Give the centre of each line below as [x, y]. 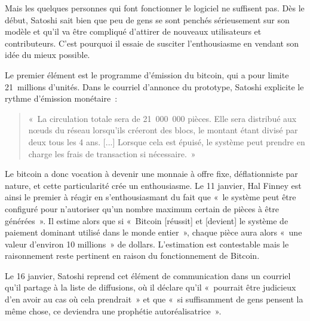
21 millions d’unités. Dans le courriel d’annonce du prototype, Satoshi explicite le [154, 86]
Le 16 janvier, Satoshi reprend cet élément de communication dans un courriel [148, 275]
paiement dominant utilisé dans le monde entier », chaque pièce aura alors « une [154, 232]
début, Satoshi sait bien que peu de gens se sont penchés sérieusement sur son [147, 19]
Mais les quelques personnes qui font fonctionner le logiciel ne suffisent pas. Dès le [155, 8]
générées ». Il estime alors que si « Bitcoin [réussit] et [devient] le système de [147, 220]
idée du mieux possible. [47, 55]
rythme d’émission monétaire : [61, 98]
